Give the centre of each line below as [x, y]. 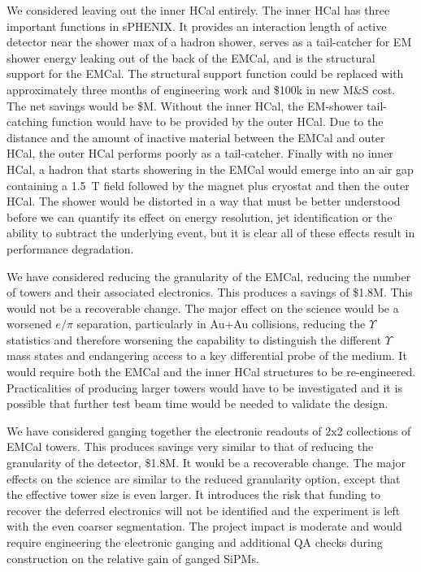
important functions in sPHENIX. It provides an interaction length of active [197, 26]
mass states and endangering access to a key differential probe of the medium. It [207, 355]
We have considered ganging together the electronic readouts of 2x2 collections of [209, 430]
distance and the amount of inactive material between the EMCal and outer [196, 137]
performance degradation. [70, 248]
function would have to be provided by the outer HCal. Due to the [217, 121]
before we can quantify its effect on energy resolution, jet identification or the [200, 217]
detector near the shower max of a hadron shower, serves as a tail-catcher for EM [209, 42]
